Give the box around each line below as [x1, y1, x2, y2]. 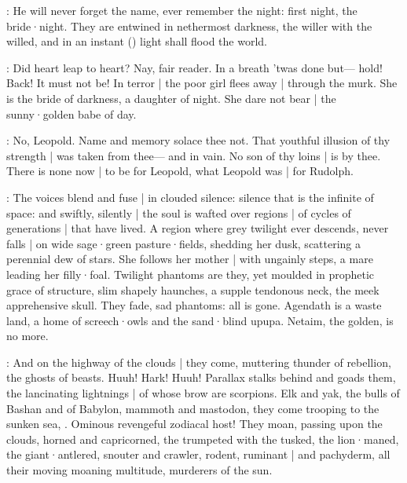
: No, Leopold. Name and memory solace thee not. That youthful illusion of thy [6, 132, 390, 148]
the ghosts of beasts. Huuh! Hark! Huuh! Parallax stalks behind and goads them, [6, 369, 396, 386]
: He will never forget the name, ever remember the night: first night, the [6, 2, 357, 18]
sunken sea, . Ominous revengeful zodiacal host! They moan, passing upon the [6, 415, 383, 432]
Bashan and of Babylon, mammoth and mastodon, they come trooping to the [6, 400, 379, 416]
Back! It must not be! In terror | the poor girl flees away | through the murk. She [6, 75, 398, 91]
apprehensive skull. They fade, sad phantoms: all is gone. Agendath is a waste [6, 297, 382, 313]
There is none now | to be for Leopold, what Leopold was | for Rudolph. [6, 163, 354, 179]
